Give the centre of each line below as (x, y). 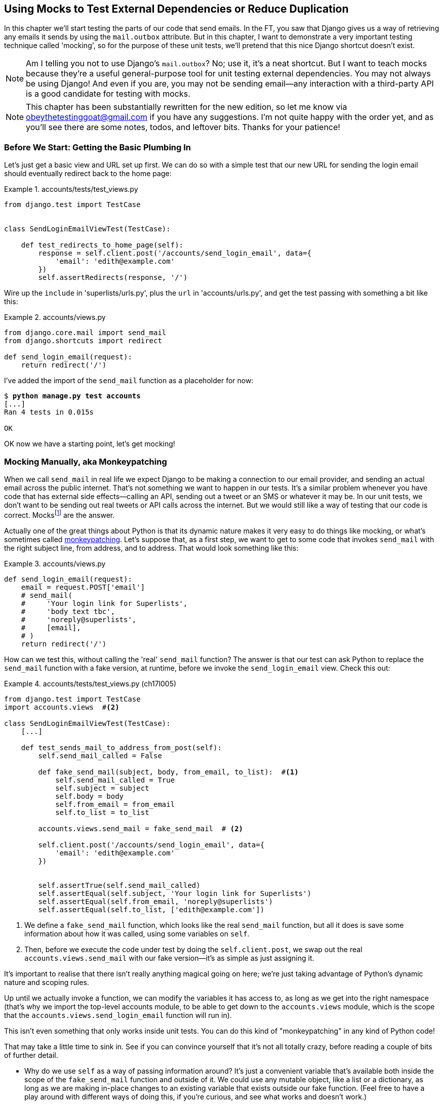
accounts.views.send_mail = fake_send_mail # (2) (141, 828)
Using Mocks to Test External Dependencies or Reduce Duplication (176, 9)
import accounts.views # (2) (62, 707)
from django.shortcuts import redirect (83, 341)
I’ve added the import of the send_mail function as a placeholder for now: (129, 381)
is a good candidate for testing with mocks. (108, 94)
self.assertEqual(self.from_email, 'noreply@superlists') (156, 901)
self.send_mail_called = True (115, 780)
